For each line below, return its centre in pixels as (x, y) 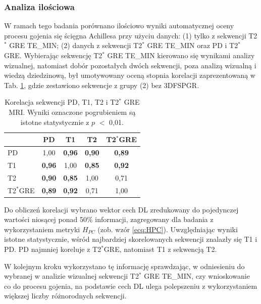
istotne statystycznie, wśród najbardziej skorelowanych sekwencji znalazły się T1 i (131, 239)
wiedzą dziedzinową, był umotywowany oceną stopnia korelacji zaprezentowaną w (130, 75)
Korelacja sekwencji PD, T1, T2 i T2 (62, 102)
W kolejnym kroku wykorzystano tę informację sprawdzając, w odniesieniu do (124, 266)
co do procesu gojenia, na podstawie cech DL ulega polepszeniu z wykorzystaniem (131, 286)
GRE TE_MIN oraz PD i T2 (193, 45)
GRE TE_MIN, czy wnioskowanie (197, 276)
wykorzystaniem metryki (42, 229)
